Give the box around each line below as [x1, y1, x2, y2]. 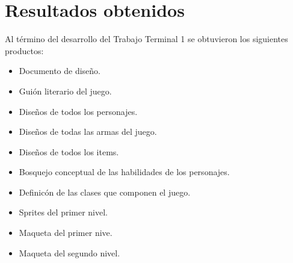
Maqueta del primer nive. [19, 226, 113, 239]
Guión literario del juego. [19, 84, 112, 97]
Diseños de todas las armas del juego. [19, 125, 157, 138]
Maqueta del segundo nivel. [19, 246, 120, 259]
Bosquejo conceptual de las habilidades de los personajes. [19, 166, 230, 178]
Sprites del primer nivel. [19, 206, 108, 218]
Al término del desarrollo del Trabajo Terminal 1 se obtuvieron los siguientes [5, 32, 288, 45]
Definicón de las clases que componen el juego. [19, 185, 191, 198]
